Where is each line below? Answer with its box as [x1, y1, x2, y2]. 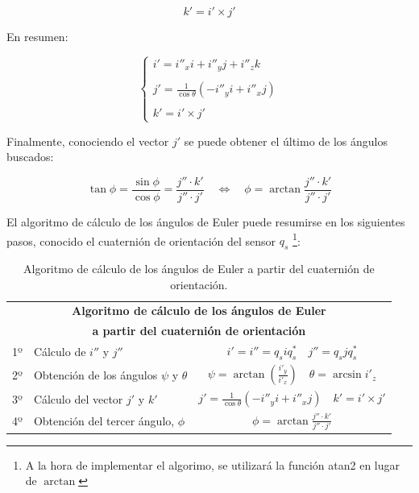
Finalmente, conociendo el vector [6, 132, 169, 149]
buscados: [6, 148, 54, 165]
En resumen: [6, 28, 68, 44]
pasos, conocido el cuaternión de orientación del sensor [6, 232, 276, 249]
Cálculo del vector [33, 390, 123, 407]
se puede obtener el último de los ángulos [184, 132, 388, 149]
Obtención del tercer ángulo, [33, 412, 175, 429]
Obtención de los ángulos [33, 366, 158, 383]
